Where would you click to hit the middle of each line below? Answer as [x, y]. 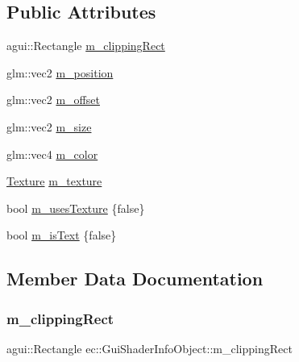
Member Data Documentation [135, 279]
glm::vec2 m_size [49, 126]
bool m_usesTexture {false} [76, 208]
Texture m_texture [54, 181]
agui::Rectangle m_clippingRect [86, 46]
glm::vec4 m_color [52, 154]
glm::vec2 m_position [60, 72]
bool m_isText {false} [62, 235]
